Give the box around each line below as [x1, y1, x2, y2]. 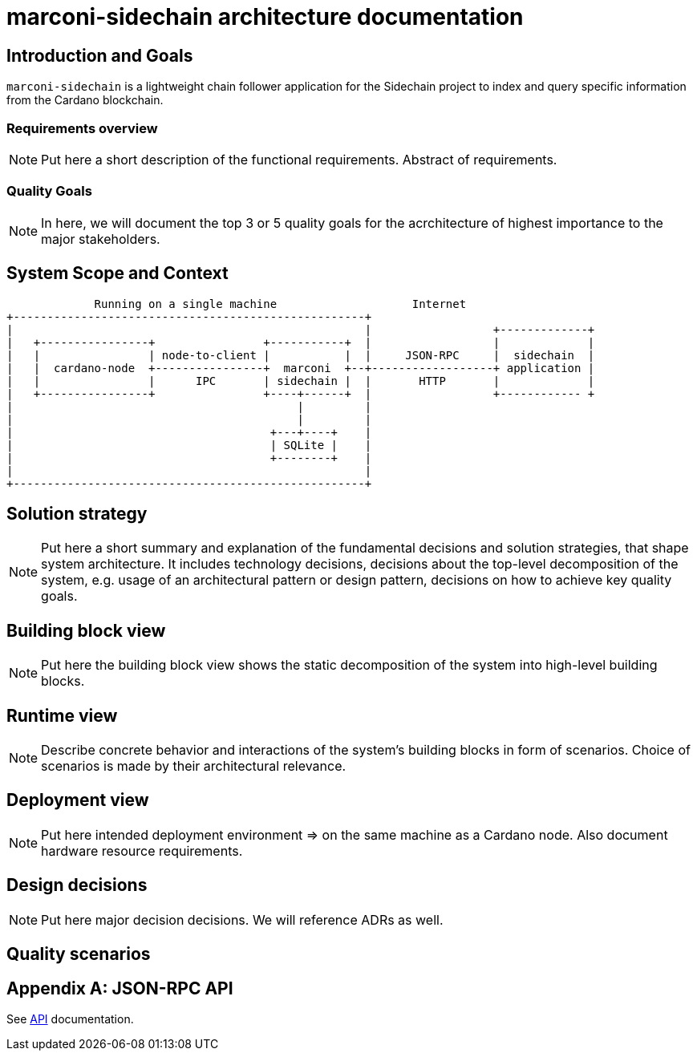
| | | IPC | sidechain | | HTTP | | [6, 374, 595, 387]
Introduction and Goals [6, 45, 193, 66]
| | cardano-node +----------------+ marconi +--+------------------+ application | [6, 361, 595, 375]
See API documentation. [6, 1012, 134, 1026]
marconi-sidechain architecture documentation [6, 3, 524, 30]
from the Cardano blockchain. [6, 93, 164, 107]
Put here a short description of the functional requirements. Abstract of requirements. [41, 151, 557, 168]
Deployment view [6, 790, 149, 811]
